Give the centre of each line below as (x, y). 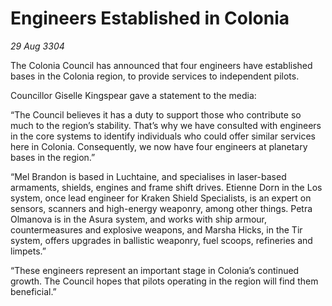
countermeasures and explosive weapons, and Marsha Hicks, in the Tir (156, 229)
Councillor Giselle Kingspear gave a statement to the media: (133, 95)
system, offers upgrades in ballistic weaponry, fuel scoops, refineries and (161, 240)
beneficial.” (33, 291)
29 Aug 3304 (37, 46)
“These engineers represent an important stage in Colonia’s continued (155, 270)
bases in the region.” (53, 157)
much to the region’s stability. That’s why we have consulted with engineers (166, 125)
